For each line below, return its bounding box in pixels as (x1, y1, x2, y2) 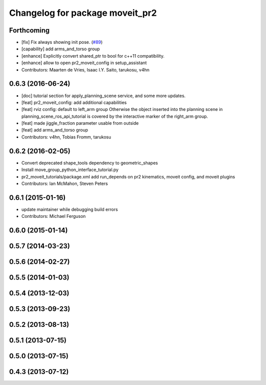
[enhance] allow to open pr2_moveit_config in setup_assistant (21, 60, 147, 66)
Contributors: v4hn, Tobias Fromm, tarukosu (21, 134, 111, 140)
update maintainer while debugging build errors (21, 206, 118, 212)
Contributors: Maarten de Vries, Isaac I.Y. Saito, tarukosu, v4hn (21, 67, 150, 72)
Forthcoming (9, 26, 50, 35)
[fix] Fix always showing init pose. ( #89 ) (21, 39, 103, 45)
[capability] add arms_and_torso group (21, 46, 100, 52)
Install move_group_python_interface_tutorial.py (21, 167, 119, 173)
